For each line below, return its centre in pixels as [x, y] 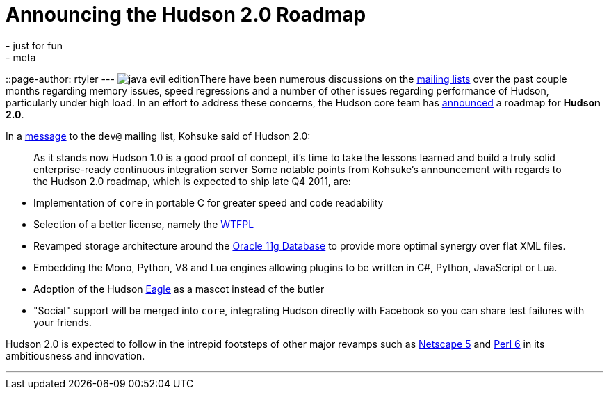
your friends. [63, 322]
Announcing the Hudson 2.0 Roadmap [186, 15]
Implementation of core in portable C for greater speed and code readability [209, 202]
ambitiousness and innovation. [75, 355]
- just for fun [34, 45]
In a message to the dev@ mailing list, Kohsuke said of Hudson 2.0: [158, 136]
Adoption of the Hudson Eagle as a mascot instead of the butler [179, 289]
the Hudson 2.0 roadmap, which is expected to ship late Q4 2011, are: [192, 181]
